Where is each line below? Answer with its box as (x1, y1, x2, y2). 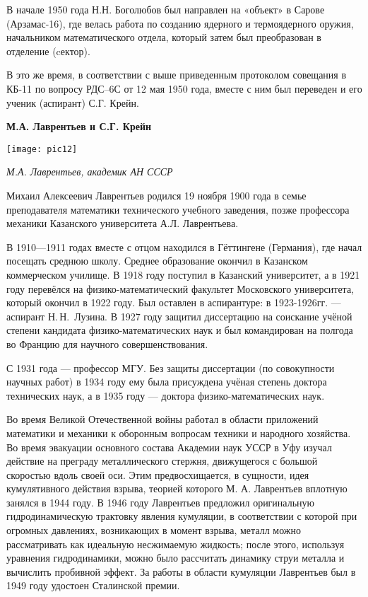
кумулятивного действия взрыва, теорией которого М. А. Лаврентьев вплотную (6, 481, 348, 496)
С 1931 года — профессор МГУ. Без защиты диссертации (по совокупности (6, 360, 335, 375)
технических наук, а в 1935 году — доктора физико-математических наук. (6, 388, 325, 402)
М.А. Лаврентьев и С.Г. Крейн (6, 119, 152, 134)
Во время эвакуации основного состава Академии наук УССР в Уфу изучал (6, 439, 332, 454)
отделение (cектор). (6, 43, 90, 58)
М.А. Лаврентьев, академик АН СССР (6, 164, 173, 179)
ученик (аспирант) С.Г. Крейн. (6, 95, 139, 110)
